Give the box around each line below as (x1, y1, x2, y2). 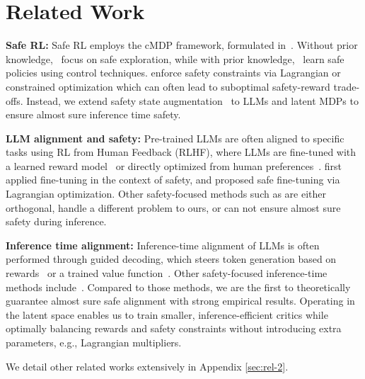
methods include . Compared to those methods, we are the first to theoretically (6, 279, 351, 294)
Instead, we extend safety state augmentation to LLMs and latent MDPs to (26, 93, 359, 108)
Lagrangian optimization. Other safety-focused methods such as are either (6, 186, 327, 201)
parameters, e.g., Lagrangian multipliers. (6, 335, 182, 349)
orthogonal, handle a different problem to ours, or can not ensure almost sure (6, 200, 341, 215)
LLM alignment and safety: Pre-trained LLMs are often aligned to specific (6, 130, 344, 145)
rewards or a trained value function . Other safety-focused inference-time (6, 266, 328, 281)
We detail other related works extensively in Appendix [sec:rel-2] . (6, 358, 289, 373)
